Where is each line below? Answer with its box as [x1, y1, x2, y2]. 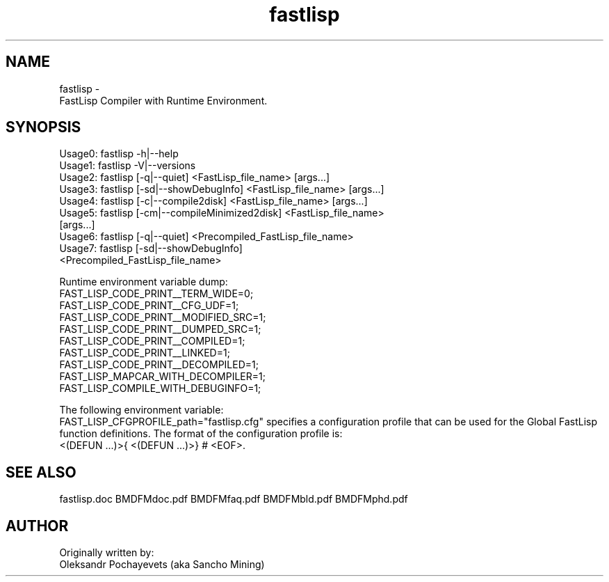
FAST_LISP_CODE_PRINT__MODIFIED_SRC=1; [59, 311, 266, 324]
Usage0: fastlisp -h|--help [59, 148, 179, 160]
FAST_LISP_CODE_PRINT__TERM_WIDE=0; [59, 288, 254, 300]
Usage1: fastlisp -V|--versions [59, 159, 196, 172]
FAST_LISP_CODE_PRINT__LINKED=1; [59, 347, 230, 359]
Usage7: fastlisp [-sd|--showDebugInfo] [59, 242, 243, 255]
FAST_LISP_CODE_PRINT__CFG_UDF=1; [59, 299, 239, 312]
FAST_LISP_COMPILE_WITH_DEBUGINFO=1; [59, 382, 261, 395]
